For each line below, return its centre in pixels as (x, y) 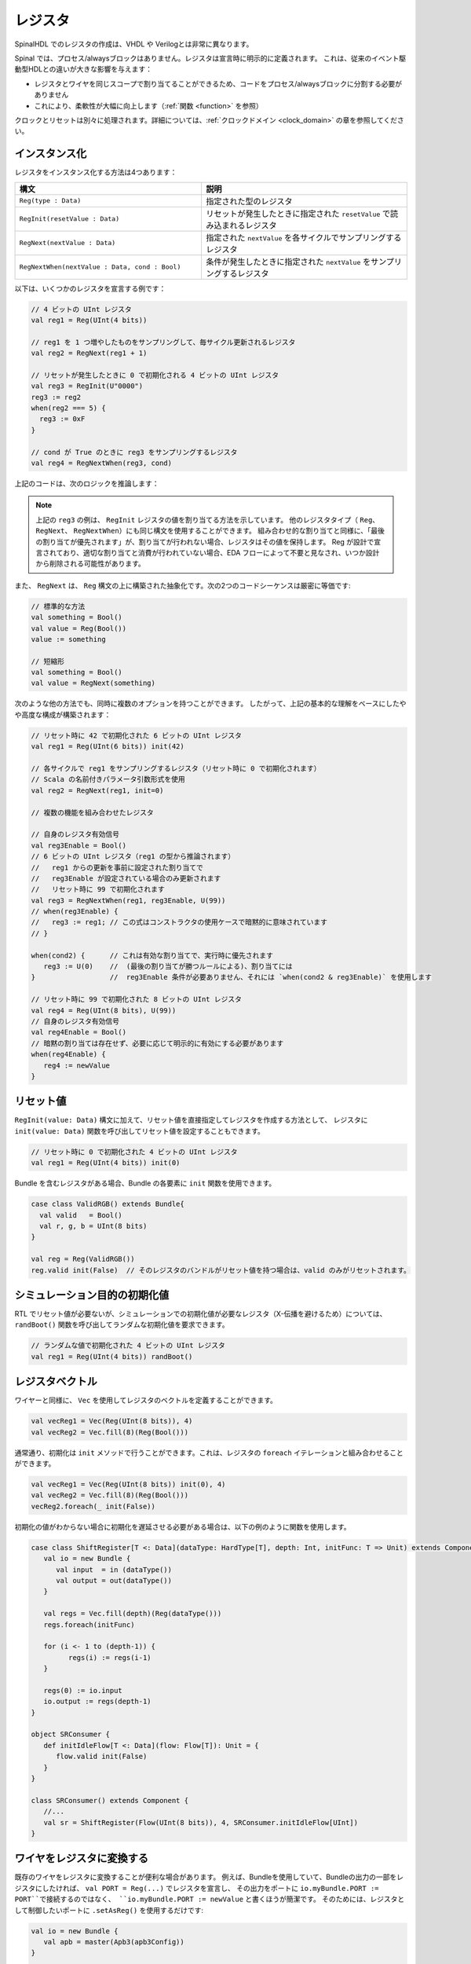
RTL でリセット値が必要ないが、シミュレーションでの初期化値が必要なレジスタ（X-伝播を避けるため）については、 (201, 1314)
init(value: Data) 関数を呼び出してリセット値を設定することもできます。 (139, 1130)
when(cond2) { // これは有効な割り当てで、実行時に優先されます (152, 955)
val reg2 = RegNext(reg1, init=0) (97, 790)
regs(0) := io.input (83, 1690)
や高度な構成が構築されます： (63, 714)
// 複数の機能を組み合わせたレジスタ (92, 812)
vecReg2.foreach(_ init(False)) (93, 1506)
